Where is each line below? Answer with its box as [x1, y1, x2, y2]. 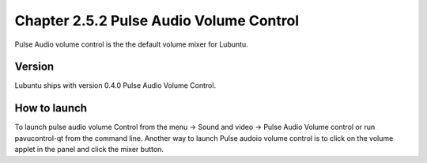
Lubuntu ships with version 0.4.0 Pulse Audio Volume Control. [14, 81, 217, 90]
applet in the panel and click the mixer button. [14, 145, 164, 154]
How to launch [14, 101, 87, 115]
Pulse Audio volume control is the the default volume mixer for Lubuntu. [14, 40, 248, 49]
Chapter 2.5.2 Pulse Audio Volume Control [14, 12, 300, 29]
